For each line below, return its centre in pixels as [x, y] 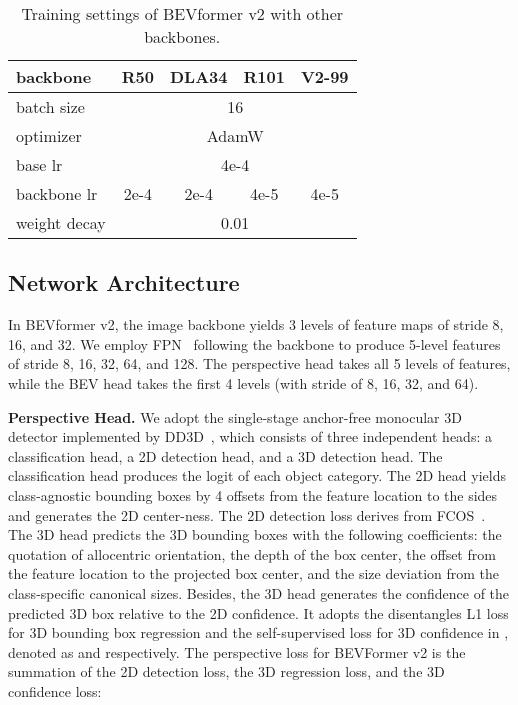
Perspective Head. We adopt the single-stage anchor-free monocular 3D [235, 416]
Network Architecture [124, 282]
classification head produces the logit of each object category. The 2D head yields [257, 475]
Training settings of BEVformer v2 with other [182, 13]
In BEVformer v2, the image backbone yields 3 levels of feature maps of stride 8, [256, 324]
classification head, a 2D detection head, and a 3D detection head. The [225, 455]
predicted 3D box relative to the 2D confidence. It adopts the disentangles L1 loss [258, 612]
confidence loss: [55, 690]
